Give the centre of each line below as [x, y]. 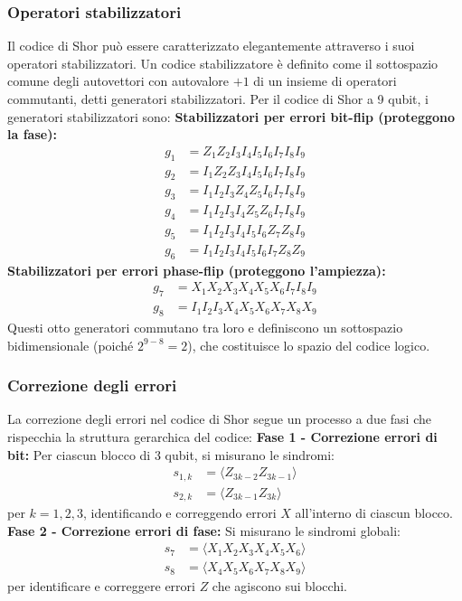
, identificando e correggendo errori [179, 513]
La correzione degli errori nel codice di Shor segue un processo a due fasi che [219, 419]
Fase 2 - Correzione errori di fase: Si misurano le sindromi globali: [204, 530]
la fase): [32, 134]
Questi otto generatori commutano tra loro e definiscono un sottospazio [205, 327]
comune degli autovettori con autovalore [118, 81]
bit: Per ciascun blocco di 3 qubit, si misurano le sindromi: [171, 454]
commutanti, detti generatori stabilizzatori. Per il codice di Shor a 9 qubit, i [218, 99]
